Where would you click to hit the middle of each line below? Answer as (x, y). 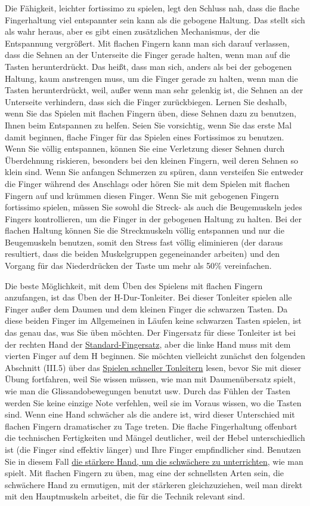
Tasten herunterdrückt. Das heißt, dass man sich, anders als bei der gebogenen (148, 66)
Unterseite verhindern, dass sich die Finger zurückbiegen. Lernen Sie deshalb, (146, 101)
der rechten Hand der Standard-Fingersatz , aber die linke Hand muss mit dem (148, 344)
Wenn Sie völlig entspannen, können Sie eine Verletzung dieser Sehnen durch (145, 148)
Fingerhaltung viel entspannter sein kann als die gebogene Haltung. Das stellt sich (155, 19)
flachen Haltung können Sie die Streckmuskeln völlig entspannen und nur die (145, 230)
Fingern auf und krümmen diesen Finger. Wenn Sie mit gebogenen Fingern (142, 195)
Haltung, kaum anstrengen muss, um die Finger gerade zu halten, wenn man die (151, 78)
